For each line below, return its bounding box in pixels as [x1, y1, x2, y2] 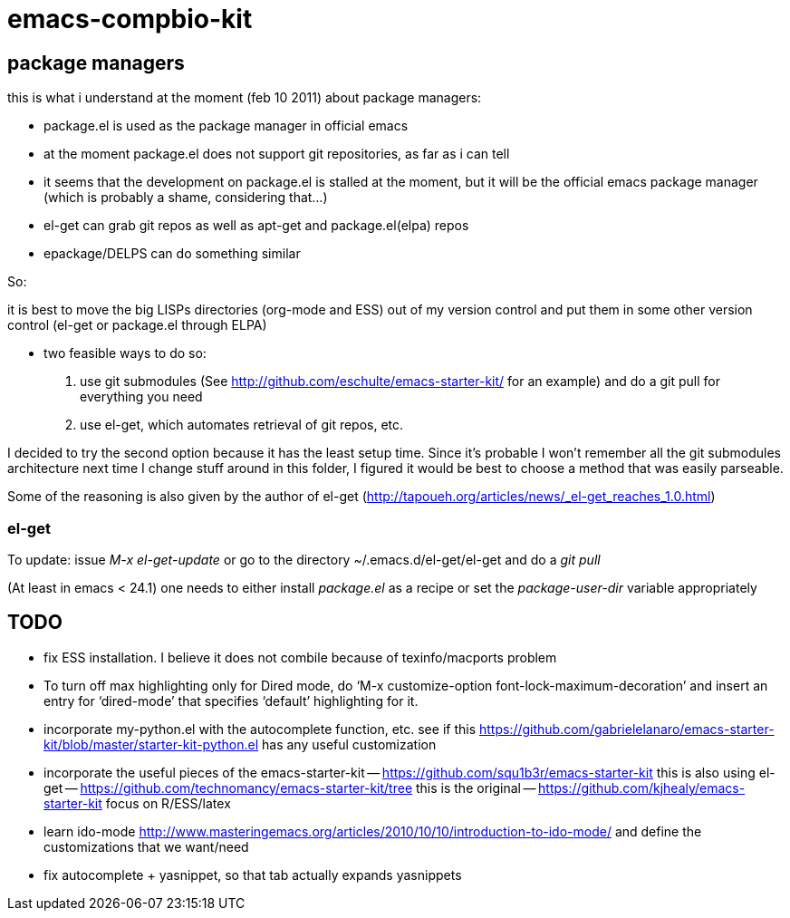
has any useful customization [262, 736, 437, 752]
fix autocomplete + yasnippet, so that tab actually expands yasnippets [43, 866, 462, 883]
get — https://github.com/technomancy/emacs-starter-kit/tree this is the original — [43, 779, 536, 796]
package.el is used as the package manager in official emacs [43, 118, 409, 134]
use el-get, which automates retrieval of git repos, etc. [80, 417, 404, 433]
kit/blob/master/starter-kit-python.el [43, 736, 259, 752]
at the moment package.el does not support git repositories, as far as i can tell [43, 146, 510, 162]
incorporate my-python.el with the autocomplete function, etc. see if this [43, 720, 477, 737]
